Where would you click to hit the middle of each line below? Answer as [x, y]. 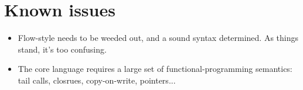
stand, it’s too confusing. [62, 49]
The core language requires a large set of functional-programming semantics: [155, 69]
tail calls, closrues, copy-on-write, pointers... [97, 80]
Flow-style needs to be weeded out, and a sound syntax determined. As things [158, 38]
